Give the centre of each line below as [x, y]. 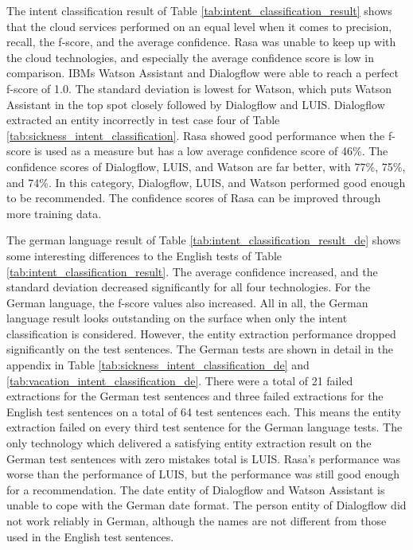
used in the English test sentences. [90, 536]
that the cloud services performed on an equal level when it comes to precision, [199, 26]
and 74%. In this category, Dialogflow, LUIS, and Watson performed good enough [206, 182]
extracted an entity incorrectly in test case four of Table [143, 120]
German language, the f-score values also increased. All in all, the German [187, 302]
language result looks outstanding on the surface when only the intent [177, 318]
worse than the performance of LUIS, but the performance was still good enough [203, 474]
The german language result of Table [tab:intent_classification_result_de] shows [204, 240]
